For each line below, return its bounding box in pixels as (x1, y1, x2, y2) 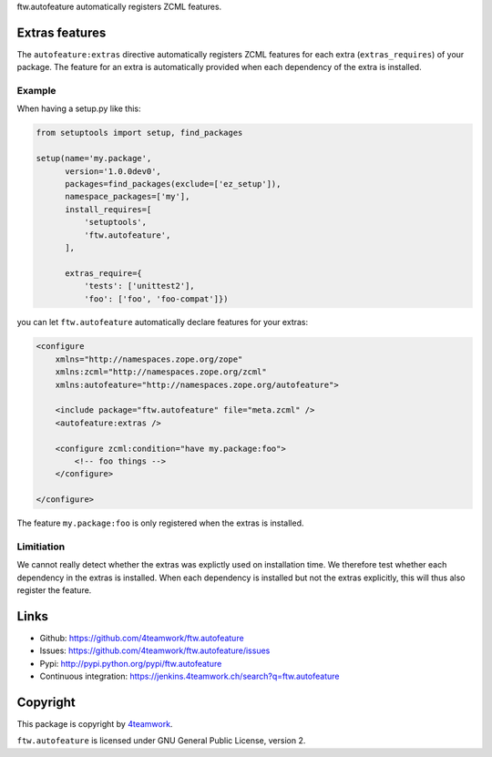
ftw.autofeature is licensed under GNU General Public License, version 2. (16, 735, 306, 746)
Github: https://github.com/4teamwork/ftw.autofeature (39, 632, 245, 643)
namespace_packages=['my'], (65, 191, 190, 202)
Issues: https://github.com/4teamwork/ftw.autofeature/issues (39, 645, 271, 656)
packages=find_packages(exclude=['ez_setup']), (65, 179, 282, 189)
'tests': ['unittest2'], (83, 281, 195, 292)
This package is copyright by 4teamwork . (16, 719, 173, 730)
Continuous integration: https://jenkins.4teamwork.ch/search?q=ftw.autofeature (39, 670, 340, 682)
